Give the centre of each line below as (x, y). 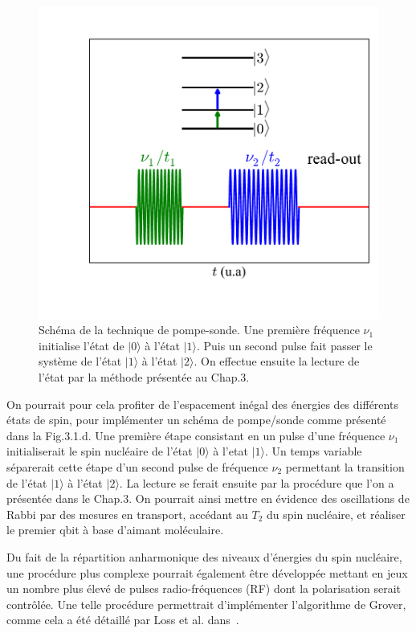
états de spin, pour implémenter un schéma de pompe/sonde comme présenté (196, 420)
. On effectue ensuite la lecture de (277, 361)
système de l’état (80, 361)
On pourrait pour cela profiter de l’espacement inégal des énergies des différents (202, 404)
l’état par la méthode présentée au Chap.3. (144, 377)
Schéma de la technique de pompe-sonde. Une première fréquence (199, 330)
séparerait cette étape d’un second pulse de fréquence (137, 467)
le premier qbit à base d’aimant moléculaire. (115, 530)
